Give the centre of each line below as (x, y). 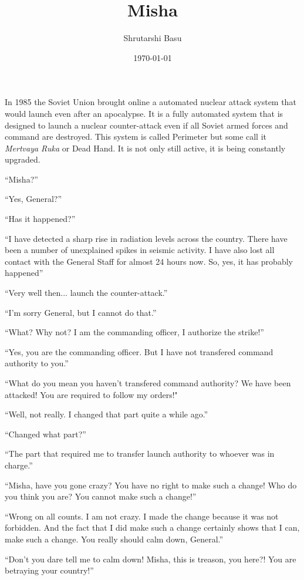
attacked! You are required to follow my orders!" (91, 394)
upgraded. (23, 159)
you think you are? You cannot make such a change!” (101, 496)
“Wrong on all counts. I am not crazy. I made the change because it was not (142, 516)
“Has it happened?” (40, 219)
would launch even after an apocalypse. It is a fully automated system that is (144, 113)
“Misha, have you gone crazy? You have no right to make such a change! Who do (151, 485)
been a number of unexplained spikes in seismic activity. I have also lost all (140, 250)
